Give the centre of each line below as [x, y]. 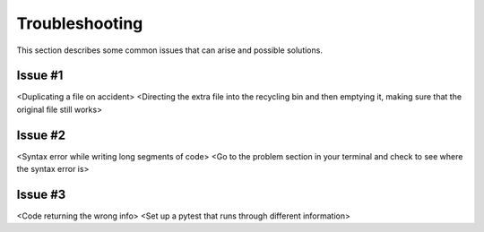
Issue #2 [41, 135]
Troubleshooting [80, 23]
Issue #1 [40, 76]
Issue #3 [41, 194]
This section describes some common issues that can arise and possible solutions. [169, 50]
